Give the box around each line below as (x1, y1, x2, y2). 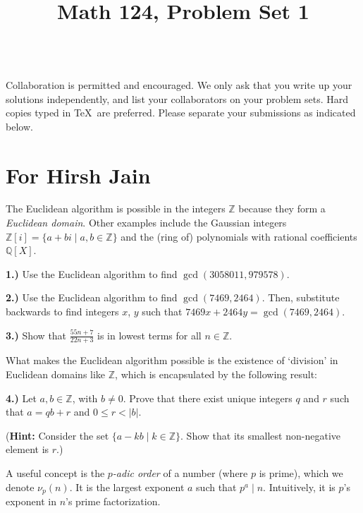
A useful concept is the (6, 466, 105, 481)
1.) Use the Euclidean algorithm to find (6, 266, 178, 281)
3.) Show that (6, 327, 67, 342)
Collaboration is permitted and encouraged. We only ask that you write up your (6, 77, 352, 92)
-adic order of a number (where (112, 466, 248, 481)
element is (6, 442, 49, 457)
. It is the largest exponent (69, 479, 185, 494)
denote (6, 479, 35, 494)
